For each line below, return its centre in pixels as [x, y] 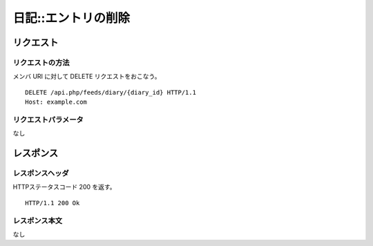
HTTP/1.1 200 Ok [52, 203]
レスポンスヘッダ [41, 173]
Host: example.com [56, 102]
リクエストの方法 [41, 62]
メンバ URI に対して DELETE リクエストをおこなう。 [87, 77]
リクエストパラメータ [48, 120]
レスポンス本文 [38, 220]
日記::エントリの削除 [71, 18]
